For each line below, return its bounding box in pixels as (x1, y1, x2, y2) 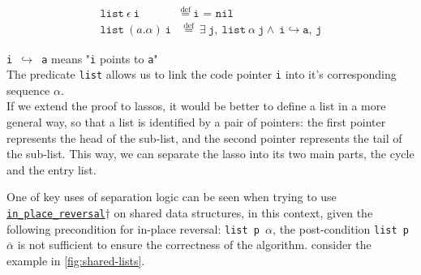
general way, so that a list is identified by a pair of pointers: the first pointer (6, 114, 386, 130)
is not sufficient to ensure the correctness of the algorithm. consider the (17, 236, 372, 253)
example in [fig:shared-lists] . (6, 251, 145, 269)
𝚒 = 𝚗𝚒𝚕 (193, 8, 234, 20)
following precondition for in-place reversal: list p (6, 220, 260, 237)
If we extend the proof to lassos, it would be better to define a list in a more (6, 97, 386, 114)
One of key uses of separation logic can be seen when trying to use (6, 188, 337, 205)
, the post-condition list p (273, 220, 409, 237)
